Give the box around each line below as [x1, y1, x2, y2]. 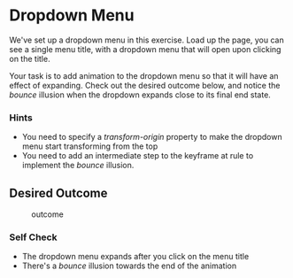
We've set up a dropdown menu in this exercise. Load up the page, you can [9, 35, 285, 45]
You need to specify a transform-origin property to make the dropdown [21, 132, 282, 143]
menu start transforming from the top [21, 141, 158, 151]
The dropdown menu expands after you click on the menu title [21, 251, 250, 262]
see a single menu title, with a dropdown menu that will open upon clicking [9, 43, 281, 54]
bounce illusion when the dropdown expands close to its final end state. [9, 89, 272, 100]
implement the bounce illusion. [21, 160, 135, 171]
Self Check [9, 231, 58, 243]
